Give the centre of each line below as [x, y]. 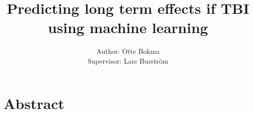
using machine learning [128, 27]
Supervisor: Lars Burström [128, 60]
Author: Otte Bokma [128, 51]
